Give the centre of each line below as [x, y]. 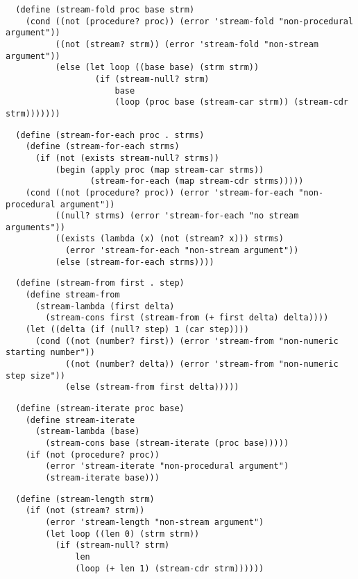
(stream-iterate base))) [102, 477]
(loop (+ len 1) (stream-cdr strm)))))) [170, 568]
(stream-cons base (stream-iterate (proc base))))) [167, 443]
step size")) [35, 375]
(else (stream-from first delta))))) [152, 387]
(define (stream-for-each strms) [102, 147]
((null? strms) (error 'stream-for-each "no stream [177, 216]
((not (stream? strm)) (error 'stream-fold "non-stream [187, 44]
